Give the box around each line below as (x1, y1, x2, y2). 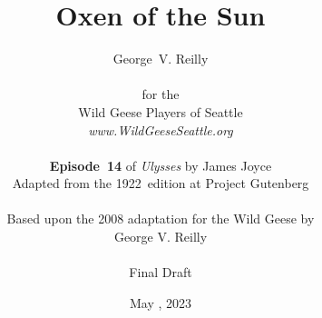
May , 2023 (129, 293, 192, 312)
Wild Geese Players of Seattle (78, 102, 243, 121)
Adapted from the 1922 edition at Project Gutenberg (12, 174, 309, 193)
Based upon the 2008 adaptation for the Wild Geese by (6, 209, 315, 228)
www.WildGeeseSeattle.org (88, 120, 233, 139)
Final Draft (129, 263, 192, 282)
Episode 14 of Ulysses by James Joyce (49, 155, 272, 174)
